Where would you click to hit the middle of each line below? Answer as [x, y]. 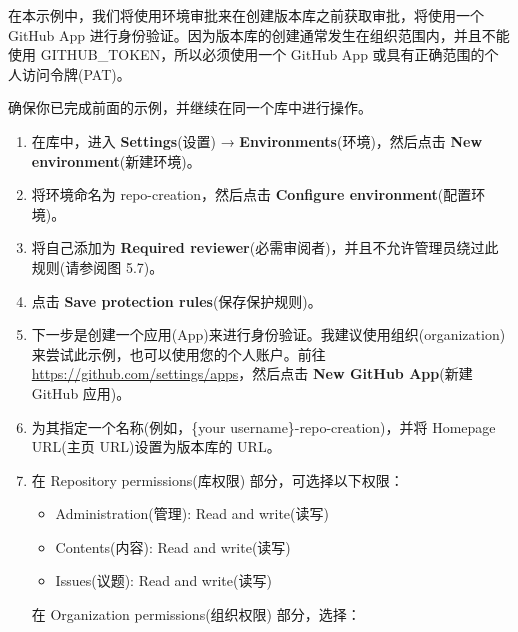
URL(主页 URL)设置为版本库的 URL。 [156, 446]
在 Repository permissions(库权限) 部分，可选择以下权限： [217, 479]
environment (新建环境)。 [116, 160]
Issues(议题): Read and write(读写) [163, 580]
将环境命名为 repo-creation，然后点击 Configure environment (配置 [251, 194]
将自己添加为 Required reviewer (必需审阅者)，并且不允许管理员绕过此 [265, 247]
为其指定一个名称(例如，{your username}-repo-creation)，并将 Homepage [263, 426]
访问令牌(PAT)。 [76, 73]
